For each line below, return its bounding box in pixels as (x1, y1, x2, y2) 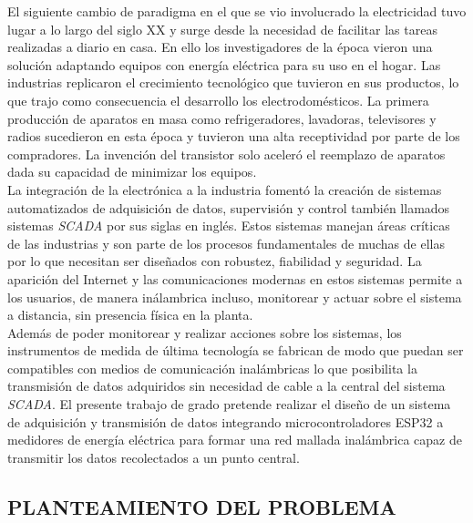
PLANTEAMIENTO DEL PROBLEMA (7, 492, 396, 520)
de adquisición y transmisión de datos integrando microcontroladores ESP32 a (7, 412, 444, 431)
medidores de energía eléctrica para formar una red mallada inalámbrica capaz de (7, 430, 462, 449)
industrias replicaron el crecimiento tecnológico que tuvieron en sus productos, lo (7, 73, 459, 92)
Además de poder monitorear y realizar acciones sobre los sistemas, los (7, 323, 402, 342)
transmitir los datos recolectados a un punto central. (7, 447, 300, 467)
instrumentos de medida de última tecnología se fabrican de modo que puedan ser (7, 341, 464, 360)
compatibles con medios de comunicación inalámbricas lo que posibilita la (7, 358, 417, 377)
